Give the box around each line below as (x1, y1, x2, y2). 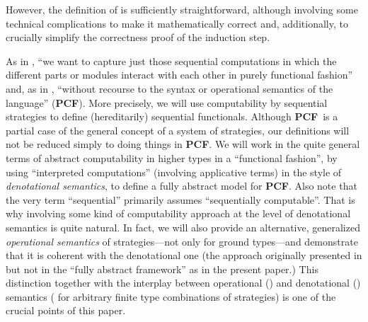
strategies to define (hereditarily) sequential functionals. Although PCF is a (6, 109, 338, 124)
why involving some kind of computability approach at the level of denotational (6, 206, 351, 221)
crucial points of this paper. (6, 303, 126, 318)
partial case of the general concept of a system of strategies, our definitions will (6, 122, 350, 137)
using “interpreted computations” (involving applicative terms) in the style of (6, 164, 342, 179)
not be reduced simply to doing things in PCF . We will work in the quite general (6, 137, 360, 151)
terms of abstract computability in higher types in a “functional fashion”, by (6, 150, 338, 165)
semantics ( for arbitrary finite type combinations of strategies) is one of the (6, 289, 336, 304)
